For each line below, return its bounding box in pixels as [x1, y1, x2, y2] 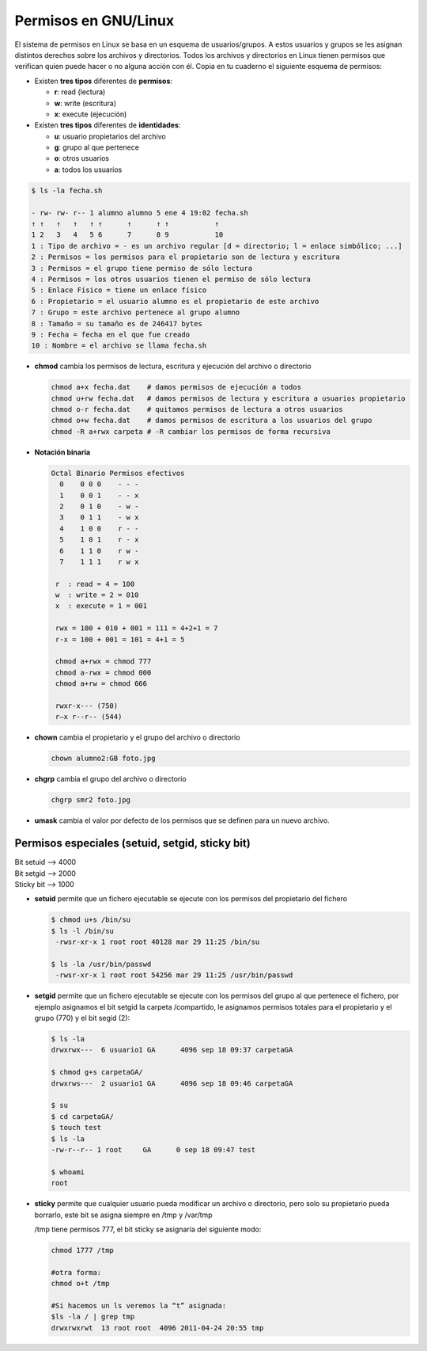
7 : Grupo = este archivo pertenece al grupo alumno [31, 308, 240, 317]
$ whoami [51, 1167, 85, 1176]
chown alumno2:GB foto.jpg [51, 754, 156, 763]
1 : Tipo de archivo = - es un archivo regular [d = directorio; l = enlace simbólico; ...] [31, 242, 402, 250]
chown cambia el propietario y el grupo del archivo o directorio [34, 733, 240, 742]
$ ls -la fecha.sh [31, 186, 103, 195]
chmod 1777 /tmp [51, 1246, 115, 1254]
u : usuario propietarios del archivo [54, 131, 166, 141]
